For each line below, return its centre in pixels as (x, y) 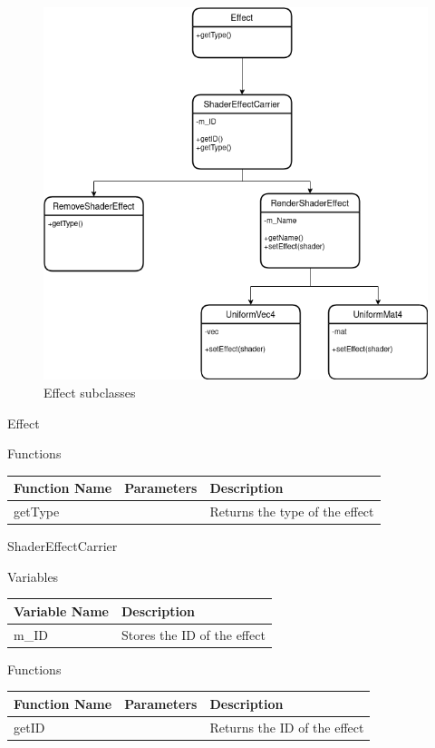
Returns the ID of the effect (287, 727)
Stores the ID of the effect (193, 634)
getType (37, 512)
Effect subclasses (90, 392)
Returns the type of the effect (292, 512)
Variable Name (61, 610)
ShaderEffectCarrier (63, 546)
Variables (33, 576)
